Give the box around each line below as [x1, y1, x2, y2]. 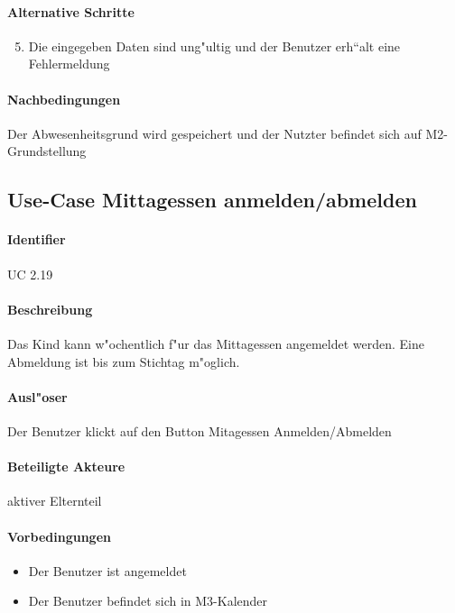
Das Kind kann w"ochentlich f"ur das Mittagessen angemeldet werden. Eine [7, 334, 424, 352]
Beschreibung [7, 299, 93, 318]
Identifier [7, 230, 66, 249]
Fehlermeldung [28, 54, 110, 73]
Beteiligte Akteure [7, 457, 125, 476]
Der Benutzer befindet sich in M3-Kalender [28, 591, 268, 610]
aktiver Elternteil [7, 491, 102, 510]
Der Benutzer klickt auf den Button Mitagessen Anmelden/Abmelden [7, 421, 392, 440]
